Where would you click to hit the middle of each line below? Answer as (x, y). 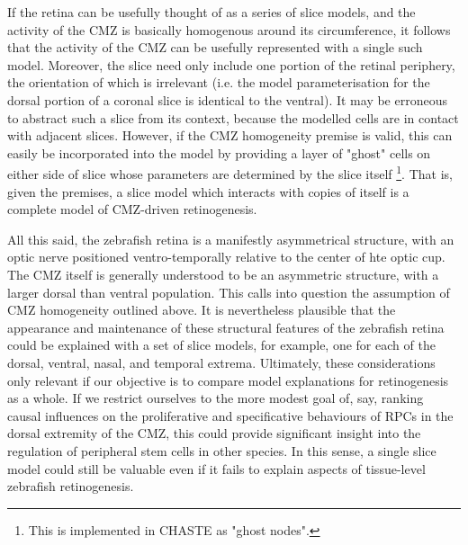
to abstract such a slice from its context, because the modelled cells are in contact (233, 117)
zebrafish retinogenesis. (71, 486)
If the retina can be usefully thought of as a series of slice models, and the (211, 12)
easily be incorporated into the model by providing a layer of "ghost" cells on (219, 152)
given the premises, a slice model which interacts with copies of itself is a (208, 191)
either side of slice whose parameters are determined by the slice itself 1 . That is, (230, 172)
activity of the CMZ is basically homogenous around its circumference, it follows (229, 29)
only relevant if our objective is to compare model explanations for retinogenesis (228, 380)
